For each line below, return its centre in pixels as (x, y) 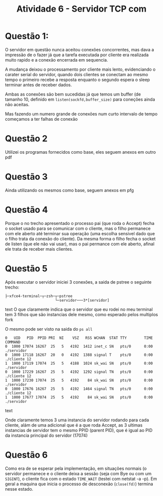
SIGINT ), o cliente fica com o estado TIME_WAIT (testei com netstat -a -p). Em (81, 479)
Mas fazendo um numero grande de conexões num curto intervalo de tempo (81, 114)
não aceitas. (17, 104)
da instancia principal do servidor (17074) (47, 435)
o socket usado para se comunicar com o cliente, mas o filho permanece (78, 228)
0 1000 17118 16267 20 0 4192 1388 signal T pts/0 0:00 (79, 355)
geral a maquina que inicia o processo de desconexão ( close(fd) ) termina (79, 484)
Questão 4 (26, 210)
